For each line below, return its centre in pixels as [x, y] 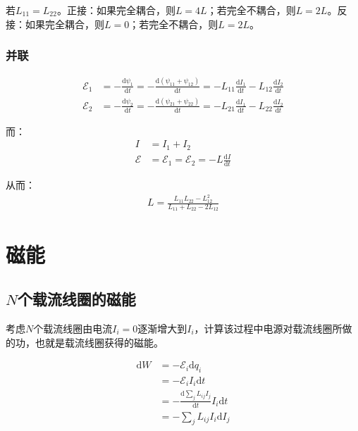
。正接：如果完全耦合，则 [116, 10]
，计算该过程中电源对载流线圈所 [268, 328]
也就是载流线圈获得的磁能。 [99, 342]
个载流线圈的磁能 [76, 299]
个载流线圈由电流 [73, 328]
